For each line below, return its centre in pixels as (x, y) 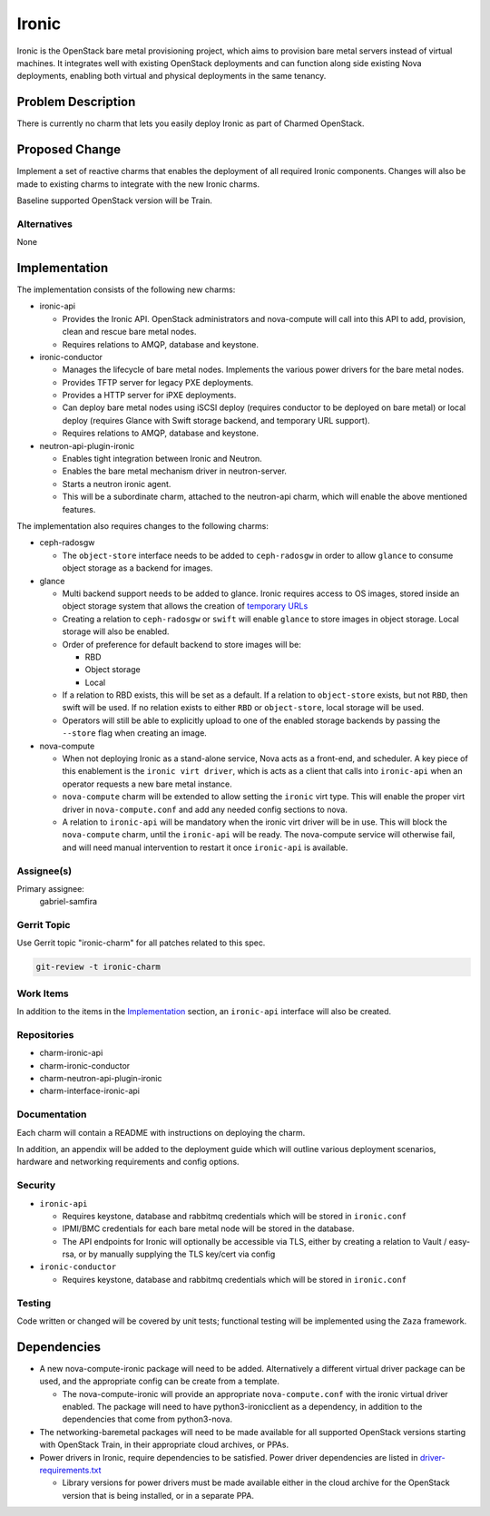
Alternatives (44, 224)
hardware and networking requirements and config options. (128, 1162)
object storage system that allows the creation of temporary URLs (185, 606)
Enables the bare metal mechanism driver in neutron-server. (175, 471)
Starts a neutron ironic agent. (117, 484)
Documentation (52, 1114)
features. (79, 509)
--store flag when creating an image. (135, 733)
